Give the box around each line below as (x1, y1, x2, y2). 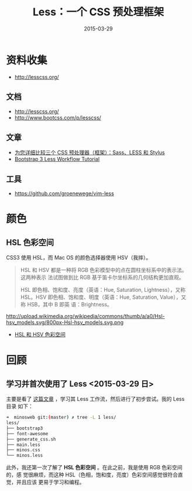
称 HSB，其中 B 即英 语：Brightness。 (20, 301, 112, 308)
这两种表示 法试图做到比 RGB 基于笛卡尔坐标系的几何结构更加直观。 (20, 274, 184, 281)
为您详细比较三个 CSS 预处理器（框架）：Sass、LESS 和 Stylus (14, 149, 165, 156)
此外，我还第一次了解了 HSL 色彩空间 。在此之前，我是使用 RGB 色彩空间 (6, 464, 183, 471)
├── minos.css (6, 447, 41, 453)
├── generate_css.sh (6, 436, 57, 442)
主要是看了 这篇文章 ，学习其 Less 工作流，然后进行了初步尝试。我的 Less (6, 395, 185, 403)
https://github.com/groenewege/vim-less (14, 190, 114, 197)
